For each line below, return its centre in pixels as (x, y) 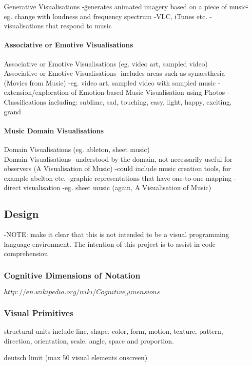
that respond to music (79, 26)
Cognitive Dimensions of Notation (72, 275)
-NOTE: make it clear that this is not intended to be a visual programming (116, 234)
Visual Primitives (39, 313)
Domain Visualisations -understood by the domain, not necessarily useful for (118, 159)
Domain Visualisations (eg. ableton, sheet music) (77, 149)
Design (21, 214)
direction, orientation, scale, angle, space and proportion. (89, 340)
